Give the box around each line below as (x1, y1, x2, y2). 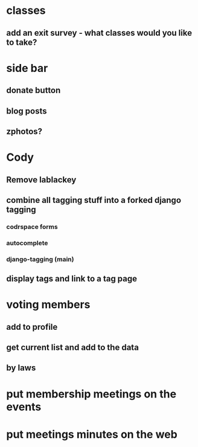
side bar (6, 61, 48, 75)
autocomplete (6, 239, 48, 247)
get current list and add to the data (6, 342, 139, 353)
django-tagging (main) (6, 255, 74, 263)
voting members (6, 298, 91, 312)
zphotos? (6, 126, 43, 137)
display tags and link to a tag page (6, 274, 138, 284)
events (6, 400, 42, 414)
